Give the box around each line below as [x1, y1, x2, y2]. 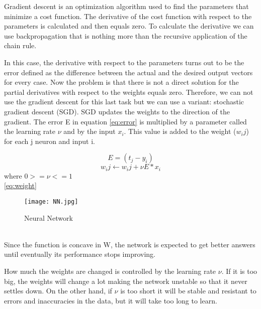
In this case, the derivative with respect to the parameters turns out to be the [4, 57, 244, 67]
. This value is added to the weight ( [124, 126, 236, 136]
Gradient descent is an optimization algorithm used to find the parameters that [4, 1, 249, 11]
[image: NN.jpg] [24, 198, 78, 205]
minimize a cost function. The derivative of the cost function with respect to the [4, 11, 252, 21]
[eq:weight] [4, 180, 37, 191]
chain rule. [4, 40, 37, 51]
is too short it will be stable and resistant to [120, 285, 256, 296]
